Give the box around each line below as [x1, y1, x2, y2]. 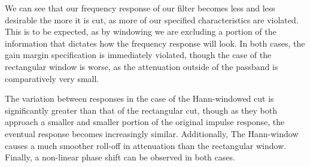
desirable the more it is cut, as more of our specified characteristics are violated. [5, 13, 299, 26]
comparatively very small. [5, 72, 99, 84]
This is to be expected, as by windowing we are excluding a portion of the [5, 25, 276, 38]
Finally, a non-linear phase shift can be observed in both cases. [5, 151, 235, 163]
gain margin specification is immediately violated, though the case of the [5, 48, 272, 61]
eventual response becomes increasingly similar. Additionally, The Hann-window [5, 127, 299, 139]
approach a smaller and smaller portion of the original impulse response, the [5, 116, 285, 128]
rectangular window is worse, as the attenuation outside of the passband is [5, 60, 278, 72]
